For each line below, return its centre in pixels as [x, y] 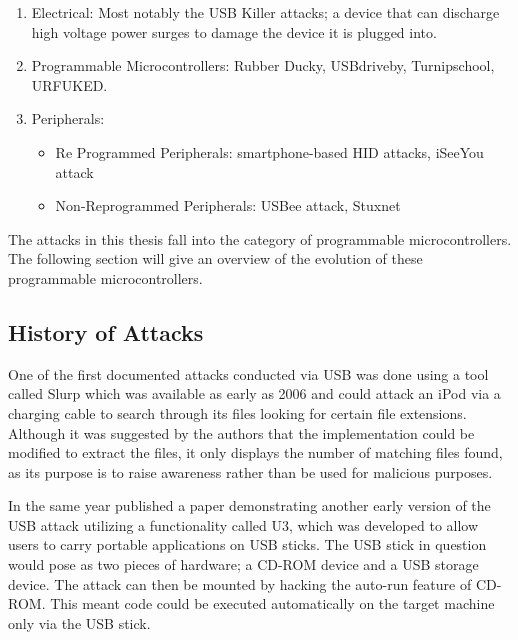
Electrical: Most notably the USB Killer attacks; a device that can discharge [265, 12]
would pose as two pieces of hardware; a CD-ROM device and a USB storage [243, 564]
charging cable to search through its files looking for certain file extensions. [237, 412]
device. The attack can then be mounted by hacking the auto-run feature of [240, 583]
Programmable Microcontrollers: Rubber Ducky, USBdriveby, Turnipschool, [263, 65]
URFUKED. [69, 84]
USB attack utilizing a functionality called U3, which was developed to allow [243, 524]
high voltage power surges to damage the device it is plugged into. [234, 31]
